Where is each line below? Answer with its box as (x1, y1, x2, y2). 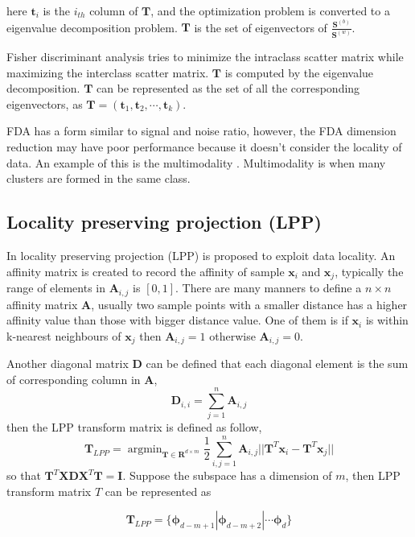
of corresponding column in (6, 370, 141, 387)
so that (6, 467, 41, 484)
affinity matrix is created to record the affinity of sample (6, 262, 285, 279)
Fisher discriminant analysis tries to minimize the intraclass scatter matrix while (6, 48, 404, 65)
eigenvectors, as (6, 95, 83, 112)
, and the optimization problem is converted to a (150, 2, 390, 19)
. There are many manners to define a (175, 279, 362, 296)
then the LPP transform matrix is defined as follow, (6, 419, 262, 436)
